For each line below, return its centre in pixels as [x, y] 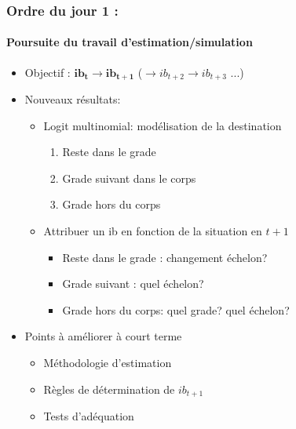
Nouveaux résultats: [73, 99]
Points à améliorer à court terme [103, 336]
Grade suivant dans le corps [129, 178]
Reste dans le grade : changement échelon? [165, 257]
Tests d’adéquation [89, 416]
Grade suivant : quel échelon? [133, 284]
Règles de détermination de [109, 389]
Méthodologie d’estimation [108, 363]
